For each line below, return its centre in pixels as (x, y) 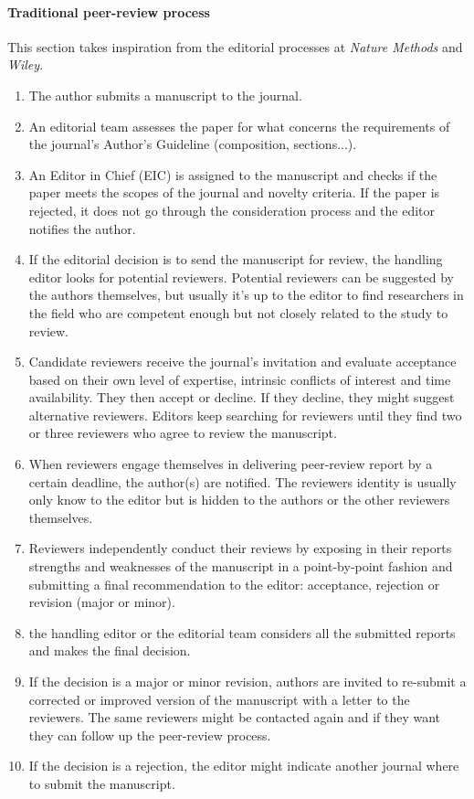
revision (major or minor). (102, 602)
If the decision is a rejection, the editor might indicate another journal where (244, 766)
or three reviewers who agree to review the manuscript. (183, 433)
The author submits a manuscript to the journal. (165, 95)
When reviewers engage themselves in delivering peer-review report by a (231, 464)
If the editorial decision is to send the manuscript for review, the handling (236, 259)
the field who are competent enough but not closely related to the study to (238, 312)
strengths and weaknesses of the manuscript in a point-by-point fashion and (241, 566)
